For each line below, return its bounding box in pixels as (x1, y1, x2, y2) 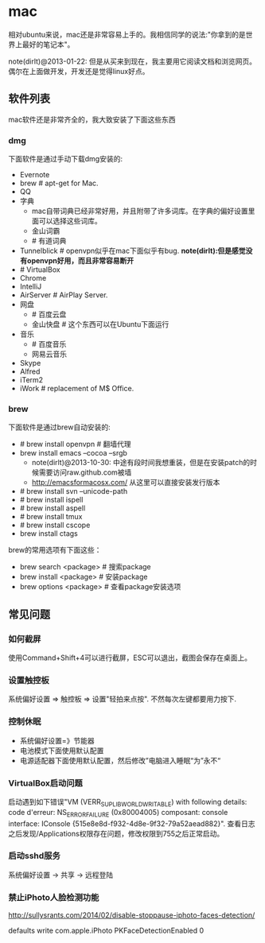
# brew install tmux (19, 512, 83, 522)
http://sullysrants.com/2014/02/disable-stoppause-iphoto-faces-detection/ (8, 910, 255, 920)
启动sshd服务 (8, 850, 61, 861)
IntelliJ (19, 281, 42, 292)
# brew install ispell (19, 495, 84, 505)
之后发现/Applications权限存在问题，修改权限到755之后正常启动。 (8, 829, 224, 838)
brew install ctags (19, 529, 78, 538)
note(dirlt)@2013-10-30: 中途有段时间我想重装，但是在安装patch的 (31, 458, 251, 468)
